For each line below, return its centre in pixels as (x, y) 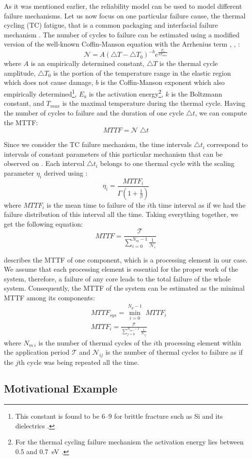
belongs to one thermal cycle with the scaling (167, 163)
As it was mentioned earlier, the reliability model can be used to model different (123, 6)
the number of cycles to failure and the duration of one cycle (94, 112)
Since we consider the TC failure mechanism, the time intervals (98, 144)
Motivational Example (61, 388)
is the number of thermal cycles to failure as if (174, 352)
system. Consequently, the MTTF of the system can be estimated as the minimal (124, 288)
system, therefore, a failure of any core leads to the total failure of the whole (117, 278)
